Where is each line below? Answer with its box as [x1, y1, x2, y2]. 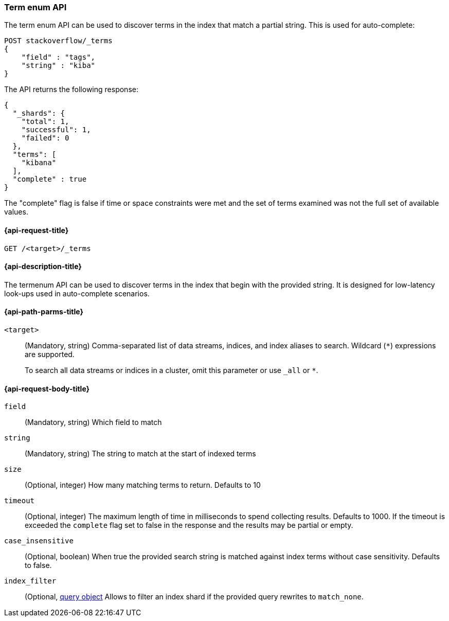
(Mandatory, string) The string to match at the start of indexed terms [25, 449, 256, 458]
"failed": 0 [21, 134, 69, 143]
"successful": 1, [21, 126, 91, 134]
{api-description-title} [4, 262, 82, 271]
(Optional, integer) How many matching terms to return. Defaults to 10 [25, 481, 261, 490]
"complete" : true [12, 175, 87, 184]
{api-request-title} [4, 225, 69, 235]
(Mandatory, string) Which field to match [25, 418, 162, 427]
